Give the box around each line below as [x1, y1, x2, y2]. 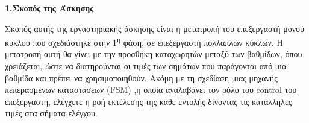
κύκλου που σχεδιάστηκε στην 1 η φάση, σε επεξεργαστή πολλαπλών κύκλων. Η [5, 34, 283, 48]
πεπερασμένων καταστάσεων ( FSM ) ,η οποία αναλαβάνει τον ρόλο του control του [5, 83, 297, 96]
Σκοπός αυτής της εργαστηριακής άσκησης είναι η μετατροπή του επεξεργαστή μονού [5, 22, 304, 34]
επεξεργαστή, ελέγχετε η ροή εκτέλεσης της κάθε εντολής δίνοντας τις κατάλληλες [5, 95, 292, 107]
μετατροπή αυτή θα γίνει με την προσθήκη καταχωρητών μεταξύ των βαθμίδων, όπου [5, 48, 302, 60]
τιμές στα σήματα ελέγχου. [5, 107, 98, 119]
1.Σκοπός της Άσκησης [5, 2, 94, 14]
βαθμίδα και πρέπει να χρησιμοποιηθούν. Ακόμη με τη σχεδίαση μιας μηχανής [5, 71, 278, 84]
